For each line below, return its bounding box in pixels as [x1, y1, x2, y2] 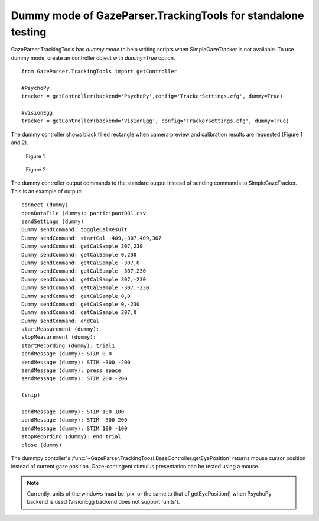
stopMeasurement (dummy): [21, 334, 97, 341]
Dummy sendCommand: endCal [21, 317, 100, 324]
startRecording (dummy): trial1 [21, 342, 115, 349]
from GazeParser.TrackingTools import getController [21, 68, 177, 75]
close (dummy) [21, 441, 62, 448]
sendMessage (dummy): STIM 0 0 [21, 351, 112, 357]
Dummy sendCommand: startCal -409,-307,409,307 [21, 234, 162, 241]
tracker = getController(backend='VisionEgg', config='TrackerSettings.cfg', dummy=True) [21, 118, 289, 124]
